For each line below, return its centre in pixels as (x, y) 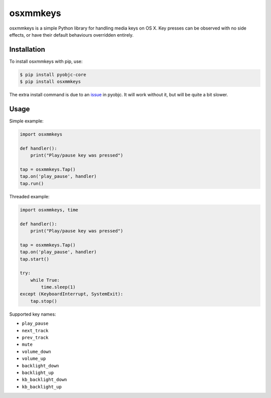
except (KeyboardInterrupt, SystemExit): (72, 294)
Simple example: (26, 121)
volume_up (34, 359)
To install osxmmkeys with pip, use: (46, 61)
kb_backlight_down (44, 380)
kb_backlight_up (42, 387)
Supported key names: (33, 314)
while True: (45, 280)
